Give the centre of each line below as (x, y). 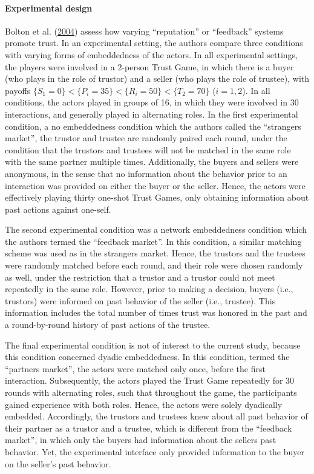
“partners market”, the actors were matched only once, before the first (135, 368)
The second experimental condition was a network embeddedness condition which (156, 229)
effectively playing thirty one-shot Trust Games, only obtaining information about (157, 197)
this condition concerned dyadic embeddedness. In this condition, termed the (147, 357)
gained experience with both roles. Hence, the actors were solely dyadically (144, 404)
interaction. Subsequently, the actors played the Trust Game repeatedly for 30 (150, 380)
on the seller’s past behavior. (58, 463)
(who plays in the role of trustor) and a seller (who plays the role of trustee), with (157, 78)
